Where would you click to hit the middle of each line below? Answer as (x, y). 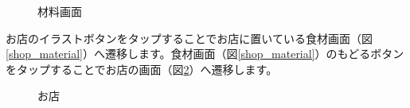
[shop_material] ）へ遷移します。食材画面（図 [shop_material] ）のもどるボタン (205, 54)
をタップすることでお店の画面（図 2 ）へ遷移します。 (142, 69)
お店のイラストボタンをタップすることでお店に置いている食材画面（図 (189, 38)
